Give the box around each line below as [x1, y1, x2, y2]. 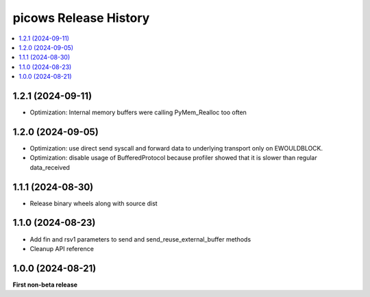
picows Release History [12, 10, 150, 25]
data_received [29, 163, 70, 171]
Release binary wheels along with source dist [29, 199, 158, 207]
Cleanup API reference [29, 244, 94, 253]
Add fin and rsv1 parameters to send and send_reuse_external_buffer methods [29, 235, 251, 243]
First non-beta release [12, 281, 78, 289]
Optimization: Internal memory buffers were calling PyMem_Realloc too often [29, 108, 247, 116]
